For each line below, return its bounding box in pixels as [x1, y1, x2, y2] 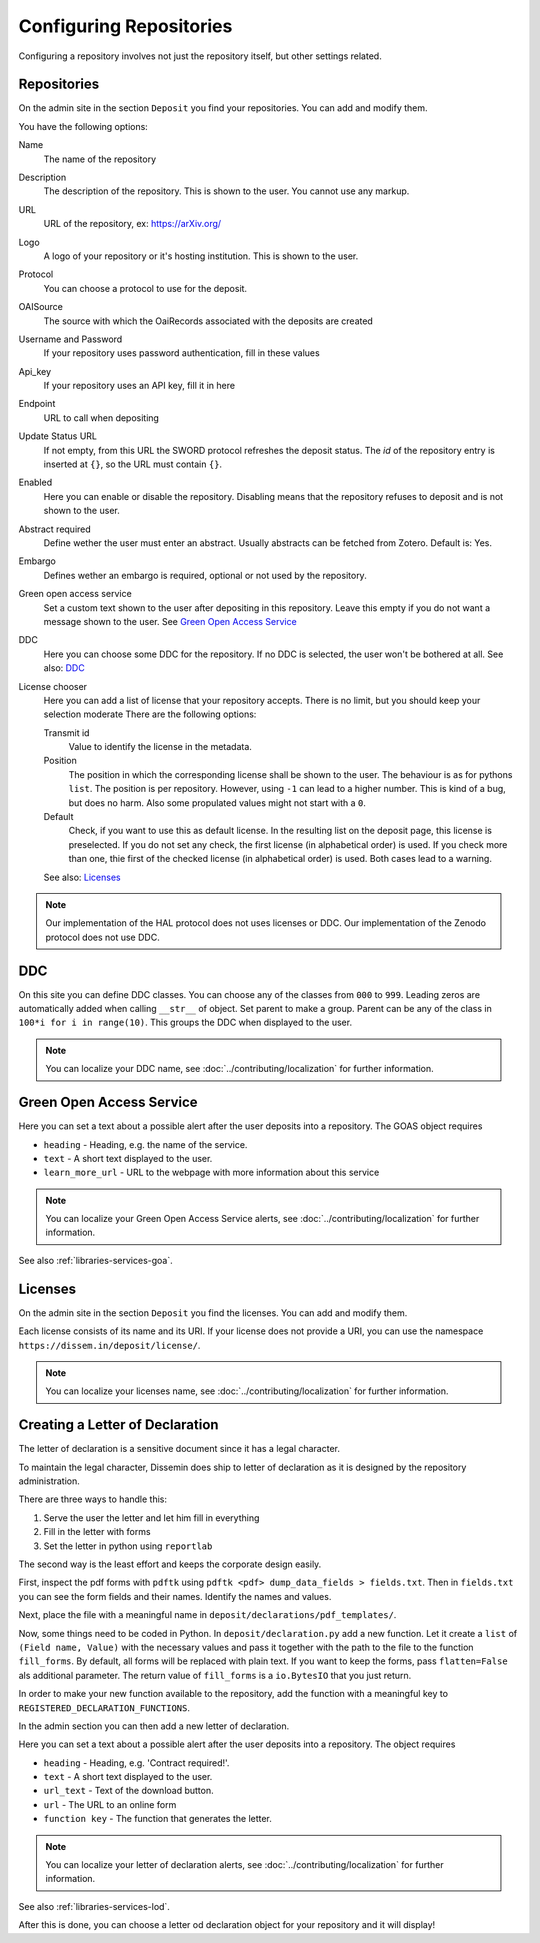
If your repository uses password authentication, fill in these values [43, 347, 320, 359]
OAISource [18, 301, 64, 313]
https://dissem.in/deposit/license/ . [18, 1339, 201, 1351]
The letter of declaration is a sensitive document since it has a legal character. [18, 1443, 340, 1455]
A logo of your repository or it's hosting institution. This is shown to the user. [43, 250, 359, 262]
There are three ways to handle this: [18, 1493, 168, 1505]
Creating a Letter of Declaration [18, 1416, 219, 1434]
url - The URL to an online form [43, 1798, 177, 1810]
